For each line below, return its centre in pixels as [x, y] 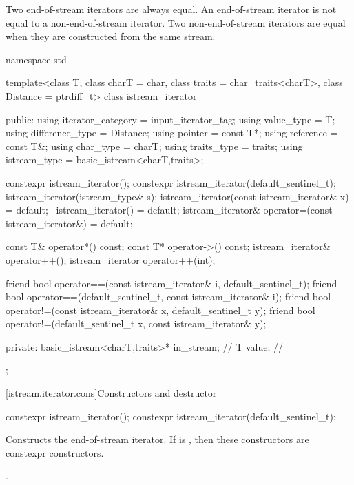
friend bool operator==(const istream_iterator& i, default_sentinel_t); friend [171, 283]
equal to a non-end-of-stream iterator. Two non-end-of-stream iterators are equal [176, 22]
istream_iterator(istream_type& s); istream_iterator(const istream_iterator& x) [177, 196]
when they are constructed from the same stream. [111, 36]
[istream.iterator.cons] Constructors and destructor [111, 393]
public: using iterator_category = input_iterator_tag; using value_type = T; [170, 119]
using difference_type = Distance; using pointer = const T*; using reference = [172, 133]
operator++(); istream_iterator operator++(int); [111, 259]
